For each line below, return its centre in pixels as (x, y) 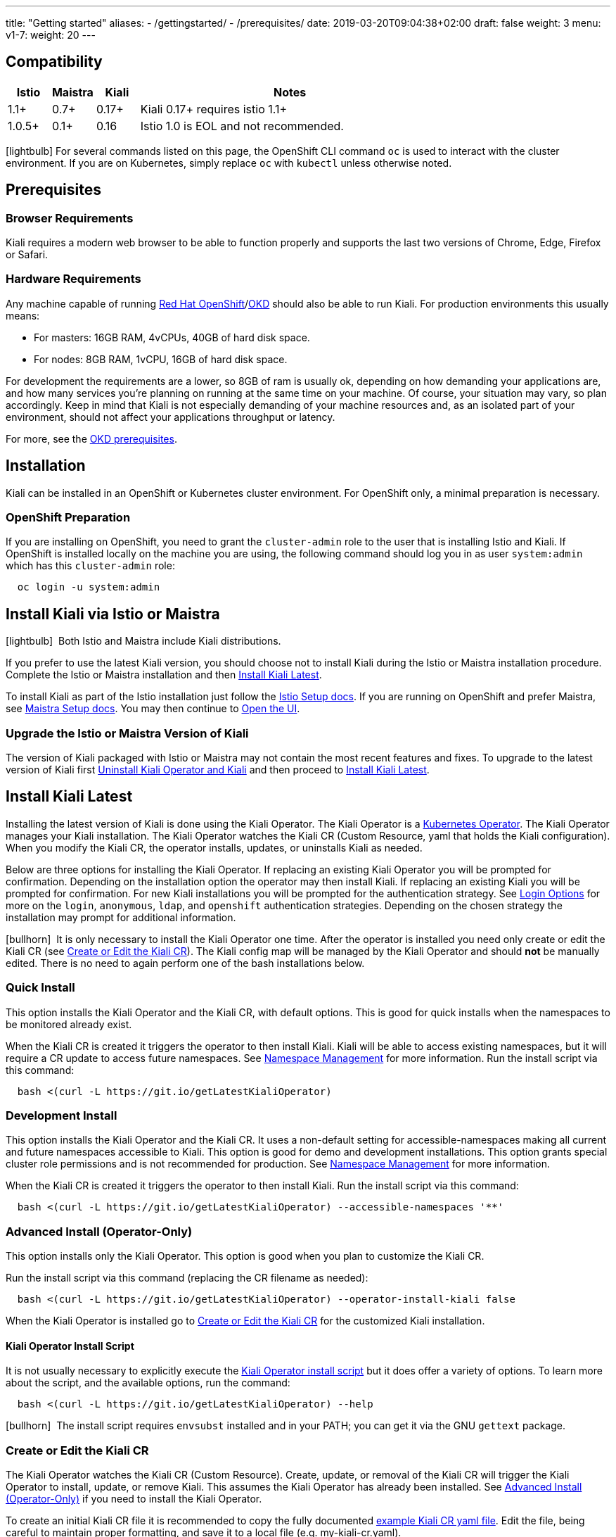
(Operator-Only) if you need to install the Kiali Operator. (134, 1499)
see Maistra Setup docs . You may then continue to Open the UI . (153, 709)
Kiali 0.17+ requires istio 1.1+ (214, 109)
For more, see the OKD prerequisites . (91, 438)
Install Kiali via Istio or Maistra (113, 614)
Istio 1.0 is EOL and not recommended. (242, 126)
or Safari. (27, 255)
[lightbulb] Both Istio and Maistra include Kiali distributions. (143, 641)
